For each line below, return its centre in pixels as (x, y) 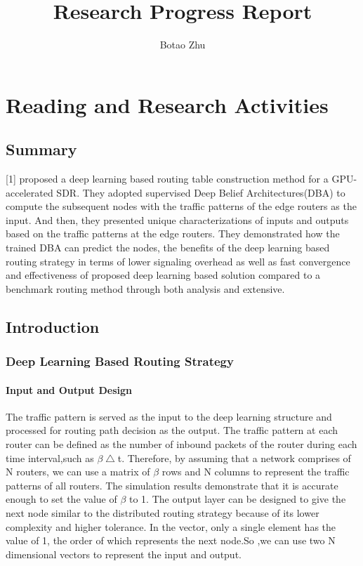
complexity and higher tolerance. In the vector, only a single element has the (171, 526)
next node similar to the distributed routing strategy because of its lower (163, 513)
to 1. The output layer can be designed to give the (238, 499)
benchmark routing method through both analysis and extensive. (145, 288)
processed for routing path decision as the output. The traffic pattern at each (172, 430)
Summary (41, 149)
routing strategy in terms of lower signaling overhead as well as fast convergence (178, 261)
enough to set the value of (61, 499)
